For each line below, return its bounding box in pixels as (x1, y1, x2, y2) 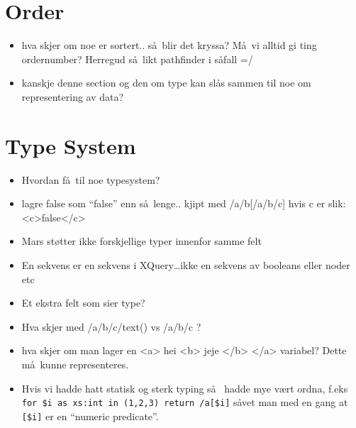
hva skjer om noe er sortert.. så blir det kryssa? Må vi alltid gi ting (21, 38, 317, 53)
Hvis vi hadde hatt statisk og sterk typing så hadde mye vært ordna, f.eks (21, 380, 348, 395)
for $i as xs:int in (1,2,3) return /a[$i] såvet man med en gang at (21, 395, 348, 410)
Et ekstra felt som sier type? (21, 295, 145, 310)
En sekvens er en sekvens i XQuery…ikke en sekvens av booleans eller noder (21, 258, 350, 272)
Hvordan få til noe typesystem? (21, 172, 160, 187)
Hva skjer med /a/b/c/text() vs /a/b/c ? (21, 319, 201, 334)
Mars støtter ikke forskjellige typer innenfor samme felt (21, 234, 262, 248)
